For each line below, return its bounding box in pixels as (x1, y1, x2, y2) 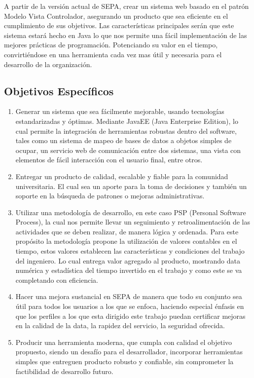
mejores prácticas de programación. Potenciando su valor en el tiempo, (4, 39, 218, 50)
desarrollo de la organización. (4, 59, 92, 69)
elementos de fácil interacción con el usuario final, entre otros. (15, 154, 203, 165)
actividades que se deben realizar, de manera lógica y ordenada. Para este (15, 226, 239, 236)
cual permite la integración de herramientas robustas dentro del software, (15, 125, 237, 136)
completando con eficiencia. (15, 274, 99, 285)
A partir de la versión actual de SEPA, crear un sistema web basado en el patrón (4, 1, 249, 11)
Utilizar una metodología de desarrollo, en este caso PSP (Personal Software (15, 207, 246, 217)
